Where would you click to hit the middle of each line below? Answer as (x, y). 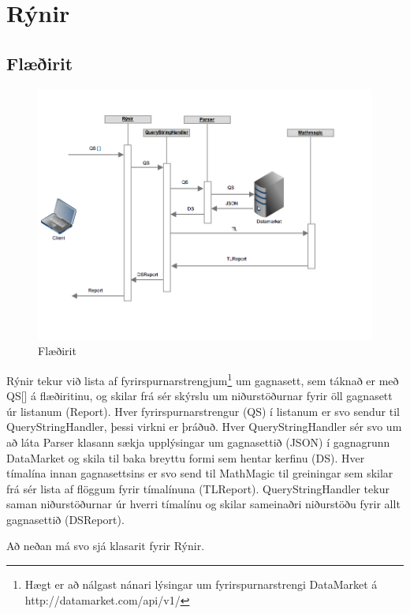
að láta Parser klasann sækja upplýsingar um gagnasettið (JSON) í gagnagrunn (198, 442)
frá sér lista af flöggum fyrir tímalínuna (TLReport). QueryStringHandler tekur (198, 488)
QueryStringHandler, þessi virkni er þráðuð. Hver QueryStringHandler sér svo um (204, 427)
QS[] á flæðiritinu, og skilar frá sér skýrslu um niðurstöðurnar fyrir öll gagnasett (199, 396)
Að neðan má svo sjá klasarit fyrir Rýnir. (106, 546)
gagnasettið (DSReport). (65, 519)
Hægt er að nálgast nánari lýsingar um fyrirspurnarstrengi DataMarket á (201, 584)
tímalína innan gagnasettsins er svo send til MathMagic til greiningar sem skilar (200, 473)
